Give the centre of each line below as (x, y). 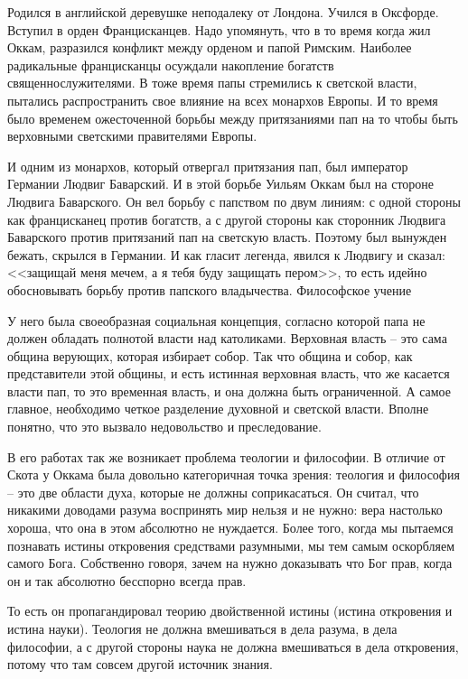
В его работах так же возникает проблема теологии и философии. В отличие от (226, 456)
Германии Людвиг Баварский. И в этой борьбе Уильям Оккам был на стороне (221, 184)
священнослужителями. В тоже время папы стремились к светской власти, (212, 83)
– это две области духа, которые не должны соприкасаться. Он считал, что (213, 492)
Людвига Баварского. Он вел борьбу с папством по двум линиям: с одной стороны (234, 201)
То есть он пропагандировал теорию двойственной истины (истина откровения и (230, 611)
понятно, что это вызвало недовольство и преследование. (164, 427)
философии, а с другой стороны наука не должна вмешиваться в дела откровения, (233, 646)
